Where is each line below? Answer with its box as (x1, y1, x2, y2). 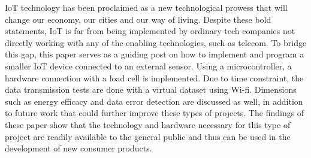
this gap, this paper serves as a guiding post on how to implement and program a (5, 48, 304, 60)
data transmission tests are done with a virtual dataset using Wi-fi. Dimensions (5, 83, 297, 96)
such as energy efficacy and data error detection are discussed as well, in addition (5, 95, 303, 107)
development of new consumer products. (5, 142, 152, 154)
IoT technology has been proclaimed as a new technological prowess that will (5, 1, 288, 13)
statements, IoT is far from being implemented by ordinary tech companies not (5, 25, 295, 37)
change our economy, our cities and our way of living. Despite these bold (5, 13, 271, 25)
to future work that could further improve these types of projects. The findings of (5, 107, 304, 119)
